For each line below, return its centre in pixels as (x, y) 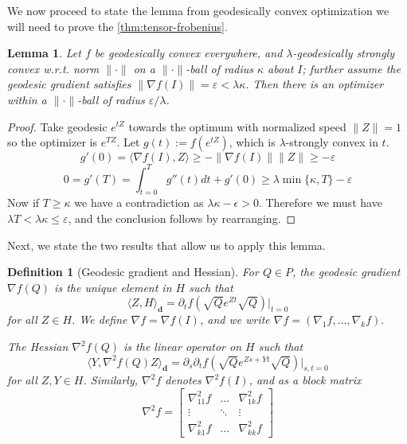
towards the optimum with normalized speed (237, 126)
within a (27, 99)
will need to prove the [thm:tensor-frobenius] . (117, 26)
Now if (23, 203)
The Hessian (38, 347)
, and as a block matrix (305, 380)
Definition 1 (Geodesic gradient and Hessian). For (133, 272)
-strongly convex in (332, 142)
